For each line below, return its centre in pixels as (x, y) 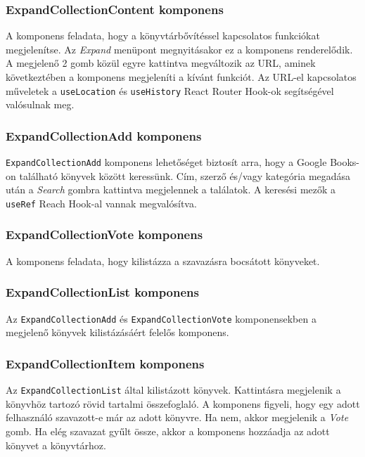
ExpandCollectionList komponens (102, 292)
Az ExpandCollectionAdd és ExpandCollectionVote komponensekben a (161, 318)
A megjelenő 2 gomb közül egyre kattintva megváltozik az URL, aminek (161, 63)
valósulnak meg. (40, 104)
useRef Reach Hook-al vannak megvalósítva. (101, 203)
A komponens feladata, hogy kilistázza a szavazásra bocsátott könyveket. (163, 260)
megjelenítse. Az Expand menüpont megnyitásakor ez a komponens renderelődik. (179, 49)
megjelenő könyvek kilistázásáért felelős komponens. (117, 332)
